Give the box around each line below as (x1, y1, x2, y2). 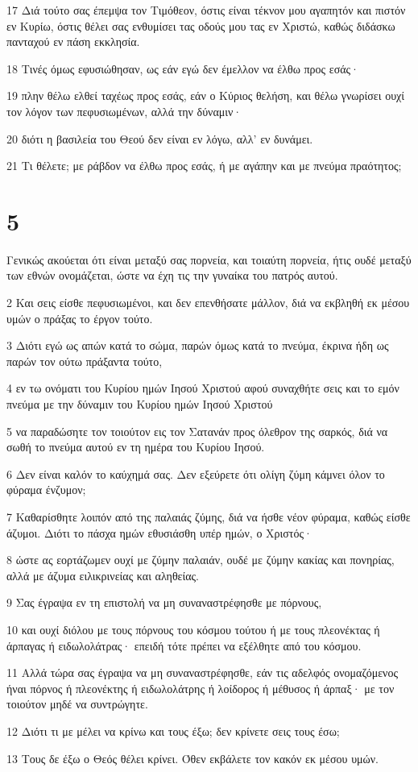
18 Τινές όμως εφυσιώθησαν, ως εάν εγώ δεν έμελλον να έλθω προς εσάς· (6, 60, 359, 77)
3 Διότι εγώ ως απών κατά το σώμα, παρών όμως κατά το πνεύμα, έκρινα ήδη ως (6, 337, 389, 354)
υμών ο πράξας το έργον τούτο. (6, 309, 153, 326)
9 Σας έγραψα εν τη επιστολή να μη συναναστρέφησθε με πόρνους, (6, 594, 322, 611)
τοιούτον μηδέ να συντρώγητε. (6, 695, 148, 712)
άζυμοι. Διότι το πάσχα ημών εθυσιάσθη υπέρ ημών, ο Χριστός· (6, 524, 312, 541)
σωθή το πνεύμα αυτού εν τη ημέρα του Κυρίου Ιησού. (6, 438, 265, 455)
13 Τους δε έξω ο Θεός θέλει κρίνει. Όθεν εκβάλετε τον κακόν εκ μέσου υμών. (6, 749, 379, 766)
